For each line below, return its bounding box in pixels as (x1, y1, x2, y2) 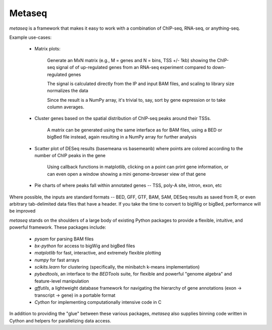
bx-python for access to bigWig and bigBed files (34, 242, 135, 249)
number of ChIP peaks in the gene (34, 153, 106, 159)
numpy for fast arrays (34, 257, 80, 263)
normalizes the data (47, 88, 88, 94)
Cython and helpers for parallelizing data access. (9, 317, 111, 323)
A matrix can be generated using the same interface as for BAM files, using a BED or (47, 126, 223, 133)
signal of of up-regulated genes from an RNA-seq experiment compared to (56, 64, 212, 71)
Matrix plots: (34, 46, 60, 52)
